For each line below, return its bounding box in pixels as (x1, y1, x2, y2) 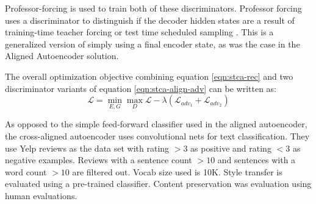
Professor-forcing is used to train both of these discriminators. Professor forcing (5, 2, 302, 14)
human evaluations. (5, 189, 77, 202)
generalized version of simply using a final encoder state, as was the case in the (5, 37, 300, 50)
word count (5, 165, 47, 178)
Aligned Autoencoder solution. (5, 49, 119, 62)
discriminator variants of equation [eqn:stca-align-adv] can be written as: (5, 82, 277, 94)
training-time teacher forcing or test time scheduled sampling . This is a (5, 26, 274, 38)
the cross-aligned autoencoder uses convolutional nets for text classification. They (5, 129, 310, 142)
